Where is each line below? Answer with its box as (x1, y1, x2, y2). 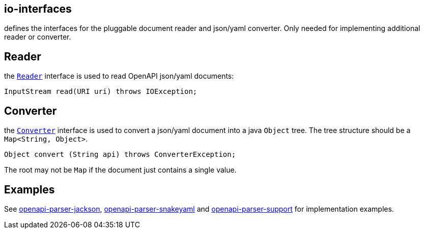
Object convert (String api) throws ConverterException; (4, 150, 236, 159)
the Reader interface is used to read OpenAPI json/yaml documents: (4, 72, 234, 81)
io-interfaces (4, 3, 72, 15)
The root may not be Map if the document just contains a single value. (4, 165, 237, 175)
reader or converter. (4, 32, 71, 42)
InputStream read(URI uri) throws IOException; (4, 87, 197, 96)
